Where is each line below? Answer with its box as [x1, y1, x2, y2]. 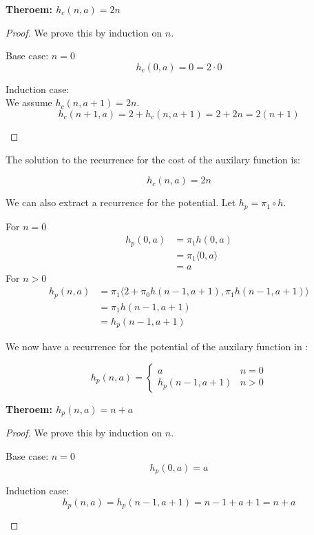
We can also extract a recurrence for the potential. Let [6, 195, 236, 210]
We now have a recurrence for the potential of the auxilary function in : [6, 339, 308, 354]
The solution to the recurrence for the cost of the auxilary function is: [6, 152, 300, 166]
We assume [6, 95, 52, 110]
